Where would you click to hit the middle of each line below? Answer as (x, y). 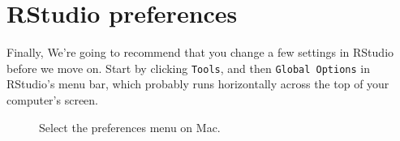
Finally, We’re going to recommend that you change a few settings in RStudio (200, 52)
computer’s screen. (52, 99)
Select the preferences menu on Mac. (130, 127)
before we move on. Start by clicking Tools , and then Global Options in (189, 68)
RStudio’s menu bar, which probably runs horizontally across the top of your (198, 84)
